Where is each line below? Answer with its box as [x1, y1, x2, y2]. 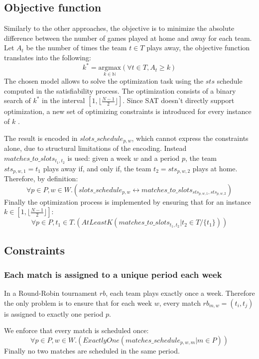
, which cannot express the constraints [131, 132, 249, 143]
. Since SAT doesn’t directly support [123, 95, 235, 106]
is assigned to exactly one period [4, 308, 104, 319]
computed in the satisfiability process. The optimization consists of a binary [4, 85, 236, 96]
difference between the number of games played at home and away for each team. [4, 32, 252, 43]
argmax [98, 64, 122, 72]
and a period [140, 152, 180, 163]
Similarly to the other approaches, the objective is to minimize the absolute [4, 23, 235, 33]
